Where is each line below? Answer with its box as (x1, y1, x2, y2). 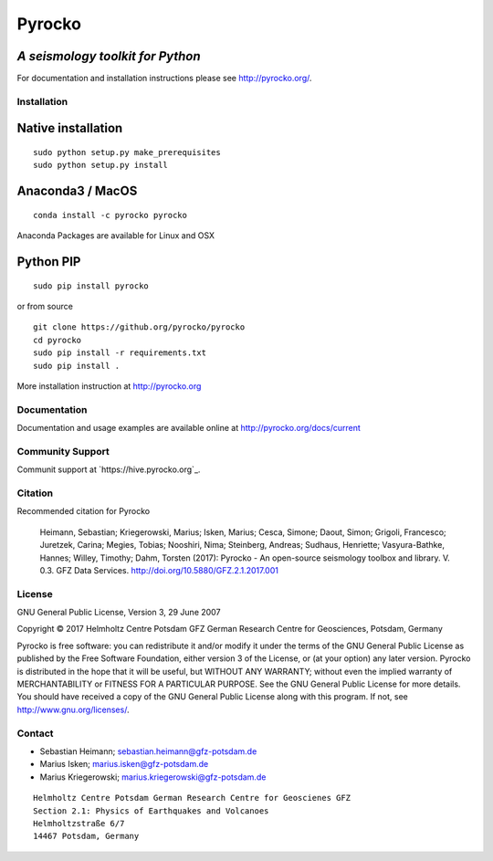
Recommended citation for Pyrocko (16, 506, 151, 517)
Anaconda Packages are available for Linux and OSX (16, 230, 215, 241)
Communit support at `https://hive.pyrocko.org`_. (16, 464, 201, 475)
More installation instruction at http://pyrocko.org (16, 380, 202, 392)
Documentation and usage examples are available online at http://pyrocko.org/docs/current (16, 423, 361, 434)
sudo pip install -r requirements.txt (33, 348, 207, 358)
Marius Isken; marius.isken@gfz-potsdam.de (39, 759, 209, 770)
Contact (16, 727, 54, 740)
